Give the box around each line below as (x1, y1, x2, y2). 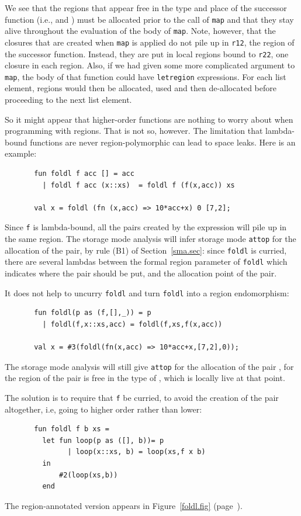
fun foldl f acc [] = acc (34, 169, 134, 178)
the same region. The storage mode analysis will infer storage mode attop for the (5, 233, 296, 245)
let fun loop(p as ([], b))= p (42, 436, 164, 445)
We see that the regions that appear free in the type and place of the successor (5, 2, 287, 13)
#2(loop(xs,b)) (59, 470, 118, 479)
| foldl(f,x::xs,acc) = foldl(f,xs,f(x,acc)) (42, 320, 223, 328)
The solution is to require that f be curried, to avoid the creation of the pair (5, 391, 279, 403)
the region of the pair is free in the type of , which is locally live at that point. (5, 372, 285, 384)
